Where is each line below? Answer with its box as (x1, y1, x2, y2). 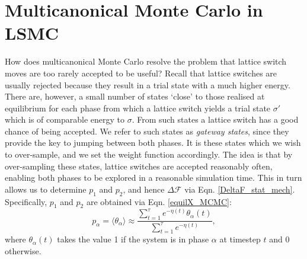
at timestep (219, 233, 261, 245)
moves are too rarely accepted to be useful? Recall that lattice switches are (5, 66, 277, 79)
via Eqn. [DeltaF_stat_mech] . (184, 183, 295, 195)
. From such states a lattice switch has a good (132, 113, 299, 126)
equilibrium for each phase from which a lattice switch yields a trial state (5, 101, 271, 114)
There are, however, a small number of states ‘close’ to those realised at (5, 90, 265, 103)
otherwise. (5, 245, 41, 257)
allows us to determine (5, 183, 87, 195)
